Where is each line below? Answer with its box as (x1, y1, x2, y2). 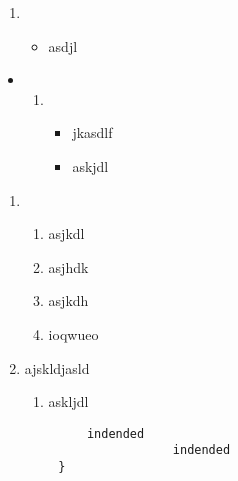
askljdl (48, 391, 89, 412)
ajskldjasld (24, 357, 90, 378)
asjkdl (48, 223, 85, 244)
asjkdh (48, 290, 89, 311)
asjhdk (48, 256, 89, 277)
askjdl (72, 155, 109, 176)
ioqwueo (48, 323, 99, 344)
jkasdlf (72, 122, 113, 143)
